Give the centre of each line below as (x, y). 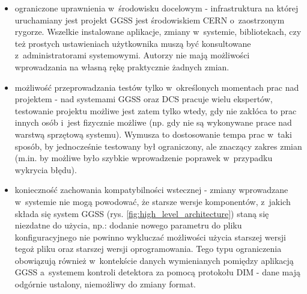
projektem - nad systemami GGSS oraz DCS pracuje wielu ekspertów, (144, 99)
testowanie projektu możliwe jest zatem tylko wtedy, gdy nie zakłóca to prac (156, 110)
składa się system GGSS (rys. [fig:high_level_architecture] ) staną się (142, 213)
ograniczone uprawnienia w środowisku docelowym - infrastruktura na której (157, 8)
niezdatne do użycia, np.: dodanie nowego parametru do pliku (128, 225)
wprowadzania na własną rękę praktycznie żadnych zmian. (122, 66)
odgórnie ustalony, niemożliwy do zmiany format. (105, 284)
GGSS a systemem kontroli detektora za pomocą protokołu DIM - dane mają (157, 272)
